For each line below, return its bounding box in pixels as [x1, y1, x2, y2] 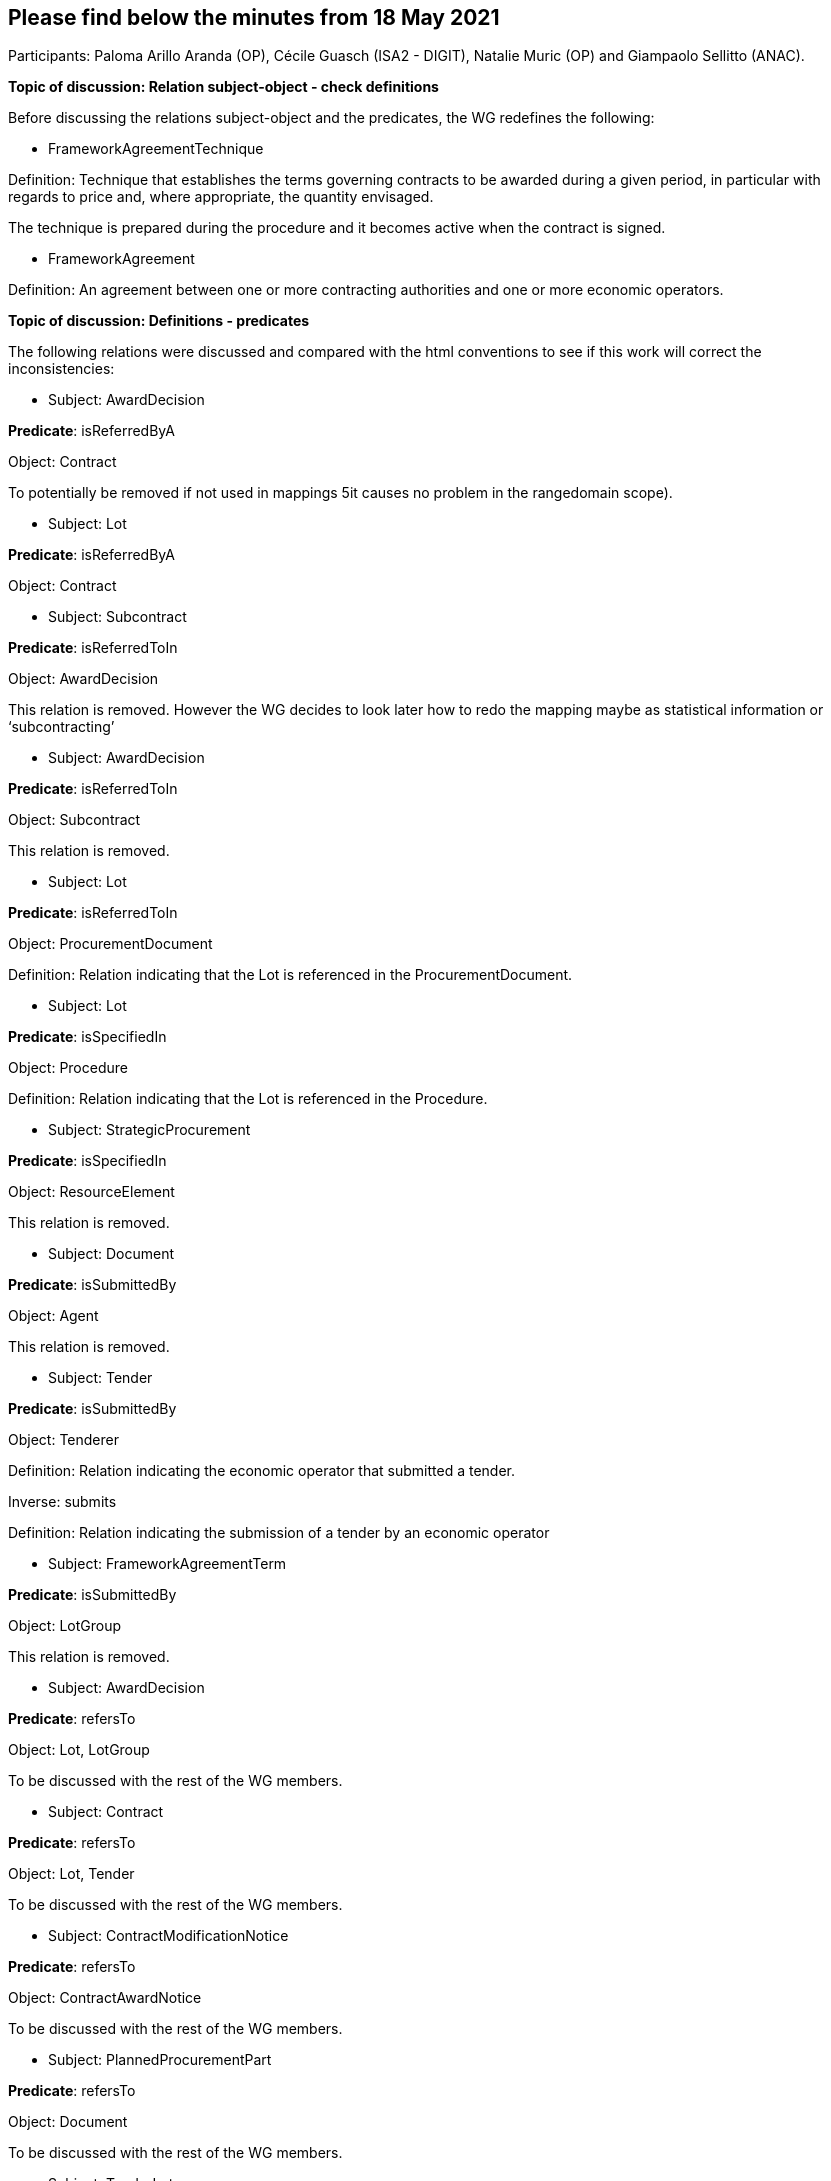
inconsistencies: [8, 360, 115, 378]
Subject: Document [48, 1245, 174, 1263]
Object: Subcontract [8, 811, 141, 829]
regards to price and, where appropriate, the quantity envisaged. [8, 188, 434, 206]
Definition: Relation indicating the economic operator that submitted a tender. [8, 1462, 516, 1480]
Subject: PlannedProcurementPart [48, 2051, 272, 2069]
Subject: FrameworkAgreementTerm [48, 1555, 287, 1573]
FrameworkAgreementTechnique [48, 140, 264, 158]
